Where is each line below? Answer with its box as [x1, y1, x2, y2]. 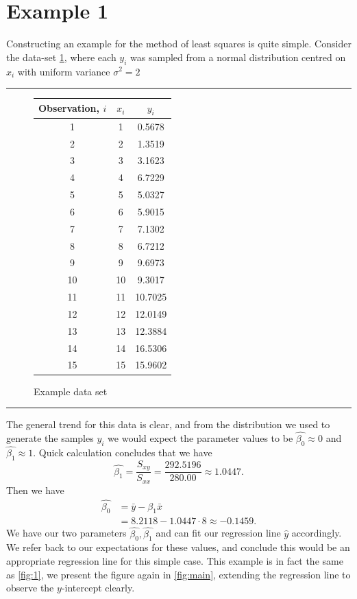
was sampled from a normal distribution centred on [130, 49, 346, 64]
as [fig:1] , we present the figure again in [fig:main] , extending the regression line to [6, 567, 351, 581]
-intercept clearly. [61, 580, 135, 595]
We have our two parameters [6, 526, 127, 540]
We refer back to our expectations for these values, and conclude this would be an [6, 540, 350, 554]
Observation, [38, 101, 100, 115]
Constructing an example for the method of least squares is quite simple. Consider [6, 36, 352, 51]
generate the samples [6, 430, 94, 445]
